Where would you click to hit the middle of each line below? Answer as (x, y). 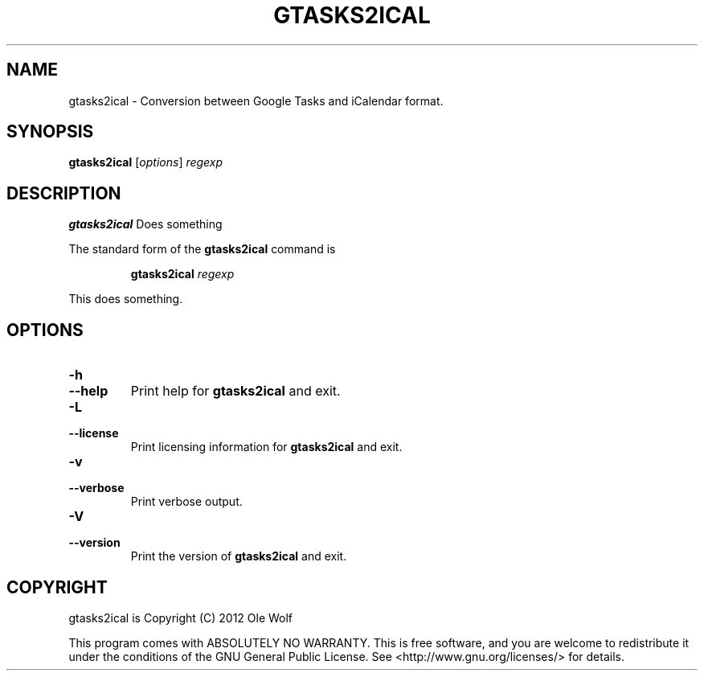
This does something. (126, 299)
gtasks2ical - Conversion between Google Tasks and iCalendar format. (256, 101)
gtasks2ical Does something (145, 224)
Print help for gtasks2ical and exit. (235, 391)
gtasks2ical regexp (182, 274)
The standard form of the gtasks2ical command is (202, 249)
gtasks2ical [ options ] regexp (146, 162)
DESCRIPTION (64, 193)
